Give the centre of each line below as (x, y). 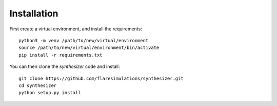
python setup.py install (50, 93)
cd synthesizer (38, 85)
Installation (34, 13)
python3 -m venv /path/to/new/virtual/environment (84, 40)
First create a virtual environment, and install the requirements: (76, 29)
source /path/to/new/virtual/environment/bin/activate (89, 48)
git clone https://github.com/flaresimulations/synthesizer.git (101, 78)
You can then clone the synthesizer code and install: (65, 66)
